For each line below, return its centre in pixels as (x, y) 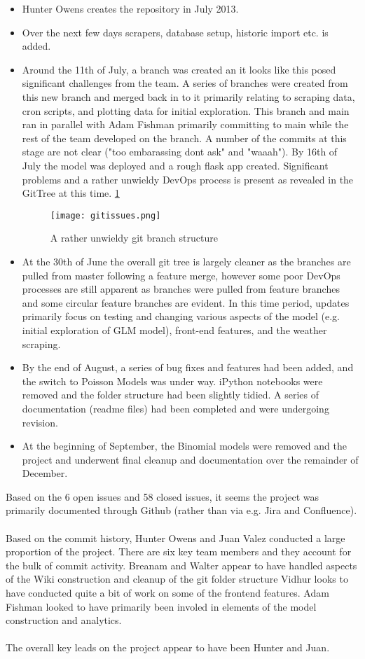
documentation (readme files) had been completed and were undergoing (175, 408)
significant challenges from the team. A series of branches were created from (185, 83)
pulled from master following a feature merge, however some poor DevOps (181, 275)
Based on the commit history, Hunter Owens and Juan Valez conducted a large (175, 537)
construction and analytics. (64, 620)
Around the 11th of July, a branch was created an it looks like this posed (179, 69)
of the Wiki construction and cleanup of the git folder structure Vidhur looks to (177, 579)
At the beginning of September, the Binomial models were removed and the (184, 446)
